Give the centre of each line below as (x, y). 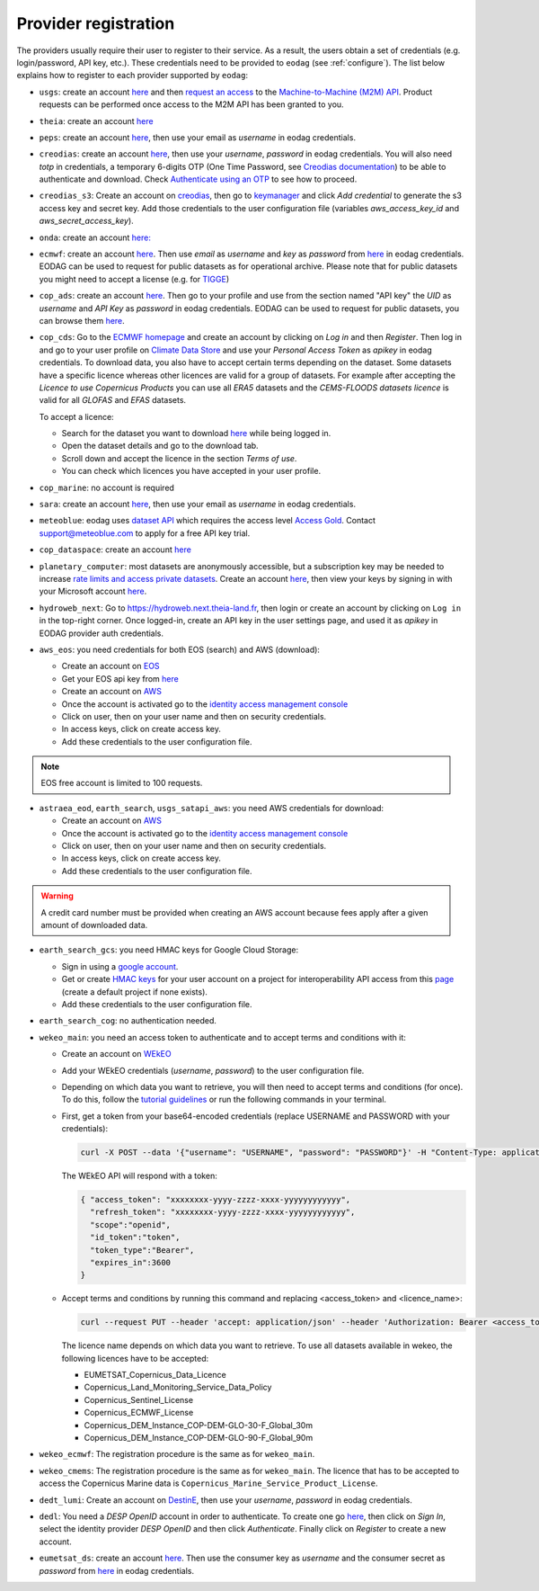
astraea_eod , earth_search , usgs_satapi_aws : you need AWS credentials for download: (212, 808)
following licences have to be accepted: (135, 1358)
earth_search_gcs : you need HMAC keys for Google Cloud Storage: (169, 950)
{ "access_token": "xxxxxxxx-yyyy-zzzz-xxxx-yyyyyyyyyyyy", (216, 1200)
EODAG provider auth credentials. (102, 633)
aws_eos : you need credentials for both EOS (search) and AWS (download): (180, 649)
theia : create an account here (96, 121)
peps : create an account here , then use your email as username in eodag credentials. (198, 137)
